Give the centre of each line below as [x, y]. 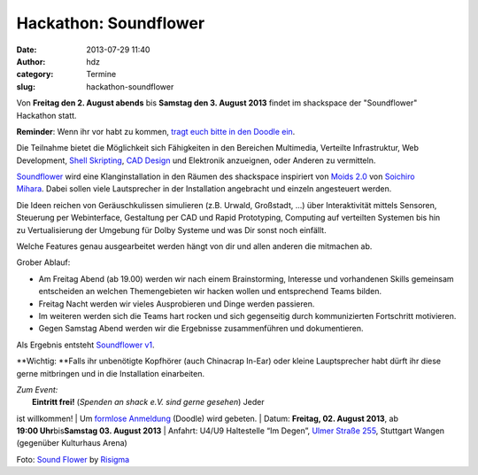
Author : [31, 61]
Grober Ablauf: [43, 262]
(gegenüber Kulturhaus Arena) [72, 443]
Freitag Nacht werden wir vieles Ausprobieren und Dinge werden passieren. [177, 304]
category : [35, 74]
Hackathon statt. [46, 115]
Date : [27, 50]
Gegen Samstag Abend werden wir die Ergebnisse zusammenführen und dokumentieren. [201, 329]
